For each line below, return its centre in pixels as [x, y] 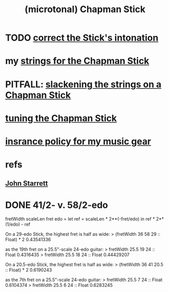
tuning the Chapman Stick [61, 118]
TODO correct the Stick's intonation [82, 38]
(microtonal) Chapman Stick [85, 9]
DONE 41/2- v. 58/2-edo [57, 205]
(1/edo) [13, 225]
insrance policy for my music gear [78, 141]
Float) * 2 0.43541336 [28, 240]
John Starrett [27, 183]
